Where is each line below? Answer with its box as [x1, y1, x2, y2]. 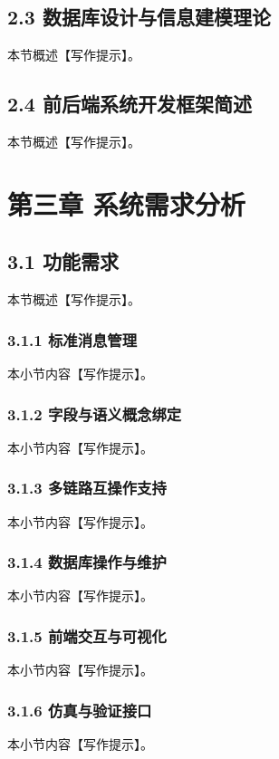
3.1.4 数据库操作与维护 [7, 551, 167, 573]
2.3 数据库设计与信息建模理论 [7, 3, 271, 31]
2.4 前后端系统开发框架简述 [7, 90, 252, 118]
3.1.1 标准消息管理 [7, 328, 138, 351]
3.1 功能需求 [7, 247, 119, 275]
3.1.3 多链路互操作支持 [7, 476, 167, 499]
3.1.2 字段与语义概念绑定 [7, 402, 182, 425]
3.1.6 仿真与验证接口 [7, 698, 152, 721]
